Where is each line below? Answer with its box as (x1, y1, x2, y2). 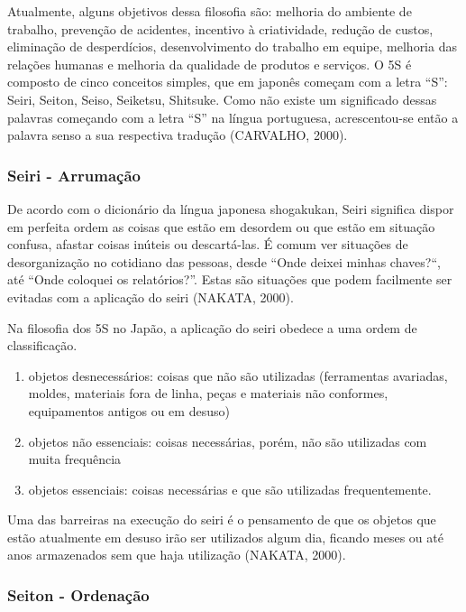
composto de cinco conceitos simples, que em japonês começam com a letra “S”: (7, 72, 448, 91)
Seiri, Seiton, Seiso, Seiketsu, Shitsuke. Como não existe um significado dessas (7, 89, 437, 108)
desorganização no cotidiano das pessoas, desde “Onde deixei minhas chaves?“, (7, 252, 441, 271)
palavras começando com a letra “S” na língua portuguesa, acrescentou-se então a (7, 107, 459, 126)
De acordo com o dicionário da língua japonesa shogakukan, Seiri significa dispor (7, 199, 454, 218)
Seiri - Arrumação (7, 163, 141, 186)
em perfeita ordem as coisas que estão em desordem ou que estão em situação (7, 217, 435, 236)
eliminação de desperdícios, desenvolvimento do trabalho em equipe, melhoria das (7, 37, 457, 56)
